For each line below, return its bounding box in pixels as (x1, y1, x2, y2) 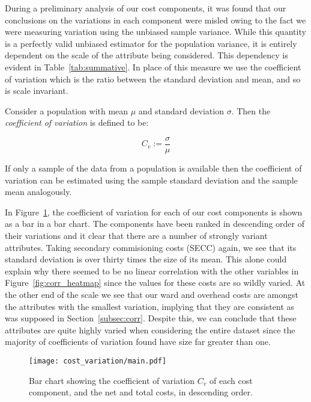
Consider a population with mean (5, 104, 128, 117)
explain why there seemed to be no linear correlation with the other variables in (5, 264, 299, 277)
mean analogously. (5, 185, 72, 198)
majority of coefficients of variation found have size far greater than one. (5, 335, 271, 348)
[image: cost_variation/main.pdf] (29, 356, 167, 365)
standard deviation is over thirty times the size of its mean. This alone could (5, 253, 287, 265)
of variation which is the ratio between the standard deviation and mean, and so (5, 72, 301, 85)
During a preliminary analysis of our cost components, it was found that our (5, 2, 286, 14)
